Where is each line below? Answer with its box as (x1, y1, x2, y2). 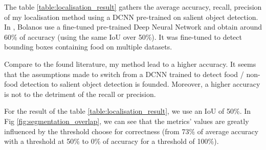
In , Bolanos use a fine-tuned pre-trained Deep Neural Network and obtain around (4, 21, 262, 32)
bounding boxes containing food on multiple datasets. (4, 41, 172, 52)
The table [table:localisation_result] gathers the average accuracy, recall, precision (4, 2, 262, 12)
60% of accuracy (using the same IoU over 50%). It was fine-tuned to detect (4, 31, 242, 42)
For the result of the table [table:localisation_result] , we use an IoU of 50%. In (4, 106, 251, 116)
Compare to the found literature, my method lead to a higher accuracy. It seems (4, 58, 256, 69)
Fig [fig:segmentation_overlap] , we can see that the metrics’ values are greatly (4, 115, 249, 126)
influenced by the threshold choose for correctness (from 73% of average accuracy (4, 126, 259, 136)
